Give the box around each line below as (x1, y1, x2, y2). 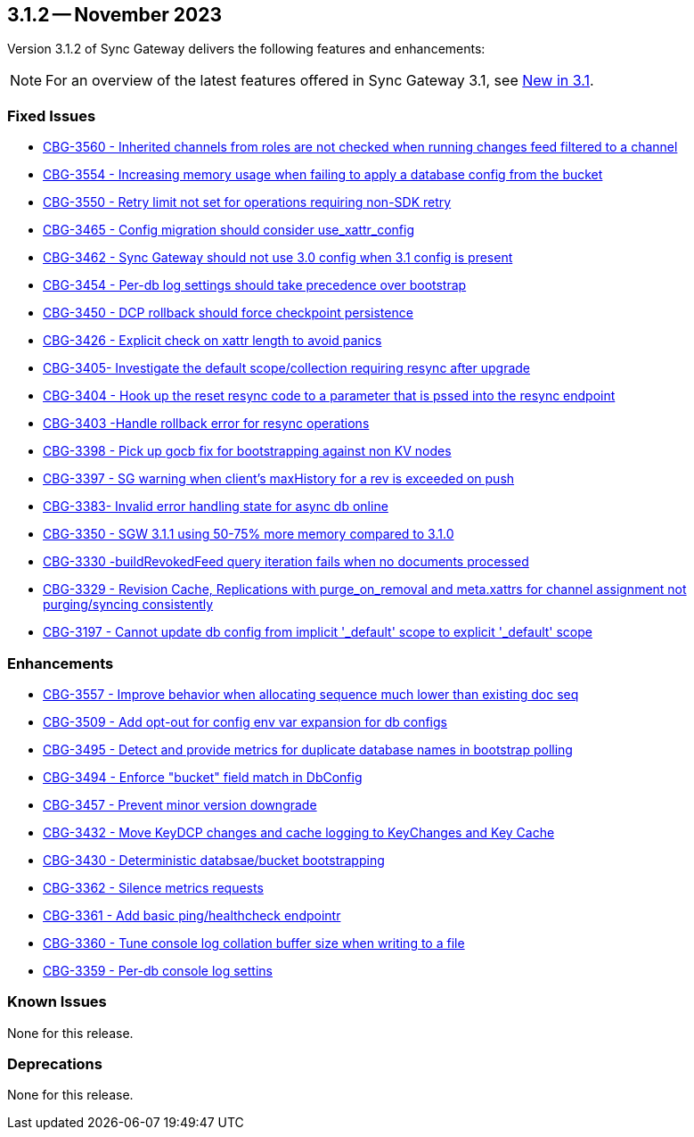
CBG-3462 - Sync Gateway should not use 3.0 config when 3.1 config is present (43, 250, 513, 266)
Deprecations (7, 1055, 102, 1074)
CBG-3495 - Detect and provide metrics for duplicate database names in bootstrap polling (43, 741, 573, 757)
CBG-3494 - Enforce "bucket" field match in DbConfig (43, 769, 363, 785)
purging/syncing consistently (43, 597, 214, 613)
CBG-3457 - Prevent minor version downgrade (43, 796, 317, 812)
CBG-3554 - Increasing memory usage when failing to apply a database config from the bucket (43, 167, 603, 183)
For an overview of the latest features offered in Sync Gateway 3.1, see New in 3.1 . (45, 71, 594, 90)
